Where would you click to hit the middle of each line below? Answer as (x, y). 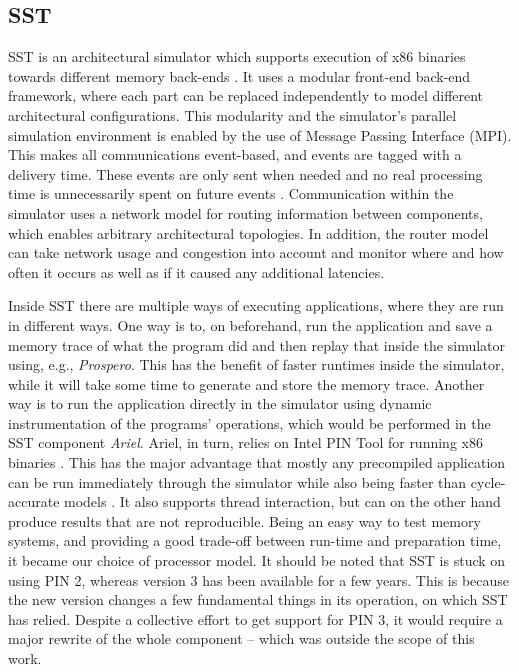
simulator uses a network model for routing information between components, (245, 212)
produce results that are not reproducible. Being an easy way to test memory (244, 520)
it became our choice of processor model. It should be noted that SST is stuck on (257, 560)
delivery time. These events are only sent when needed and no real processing (245, 173)
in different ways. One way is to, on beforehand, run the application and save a (250, 324)
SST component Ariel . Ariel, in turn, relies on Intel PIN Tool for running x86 (245, 442)
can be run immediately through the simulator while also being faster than (237, 481)
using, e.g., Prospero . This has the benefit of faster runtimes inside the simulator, (256, 364)
